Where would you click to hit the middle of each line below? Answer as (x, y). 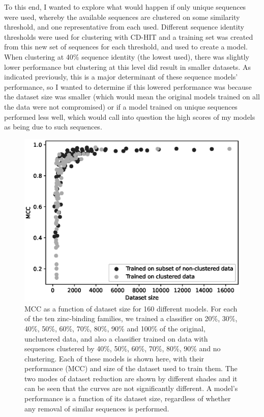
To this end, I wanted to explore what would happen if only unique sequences (125, 7)
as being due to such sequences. (53, 127)
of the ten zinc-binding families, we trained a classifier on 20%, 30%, (131, 318)
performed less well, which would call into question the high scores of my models (130, 116)
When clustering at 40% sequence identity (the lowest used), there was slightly (127, 56)
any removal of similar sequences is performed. (97, 408)
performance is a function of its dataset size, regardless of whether (128, 398)
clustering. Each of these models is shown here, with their (114, 358)
